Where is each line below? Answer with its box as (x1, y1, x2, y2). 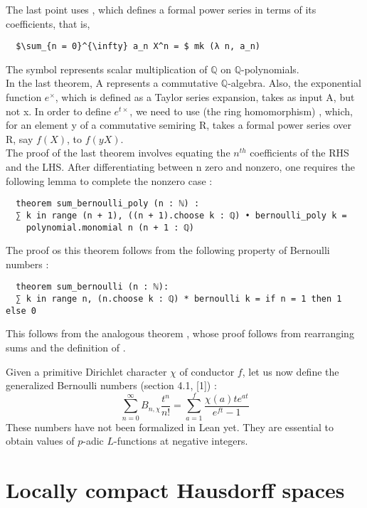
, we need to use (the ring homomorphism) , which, (129, 103, 353, 118)
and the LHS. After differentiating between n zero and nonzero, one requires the (6, 159, 355, 174)
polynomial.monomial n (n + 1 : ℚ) (26, 222, 194, 233)
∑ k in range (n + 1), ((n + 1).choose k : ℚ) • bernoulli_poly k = (16, 210, 347, 221)
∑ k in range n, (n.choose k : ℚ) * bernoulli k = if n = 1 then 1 (16, 294, 342, 304)
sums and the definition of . (6, 339, 126, 354)
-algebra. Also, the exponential (228, 75, 361, 90)
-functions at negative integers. (114, 433, 248, 448)
